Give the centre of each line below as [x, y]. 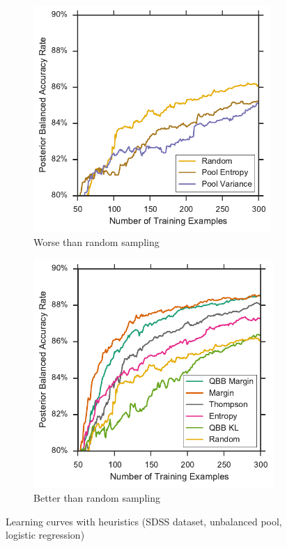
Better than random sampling [97, 498]
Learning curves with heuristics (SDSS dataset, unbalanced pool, [144, 521]
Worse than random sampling [96, 242]
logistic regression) [45, 535]
